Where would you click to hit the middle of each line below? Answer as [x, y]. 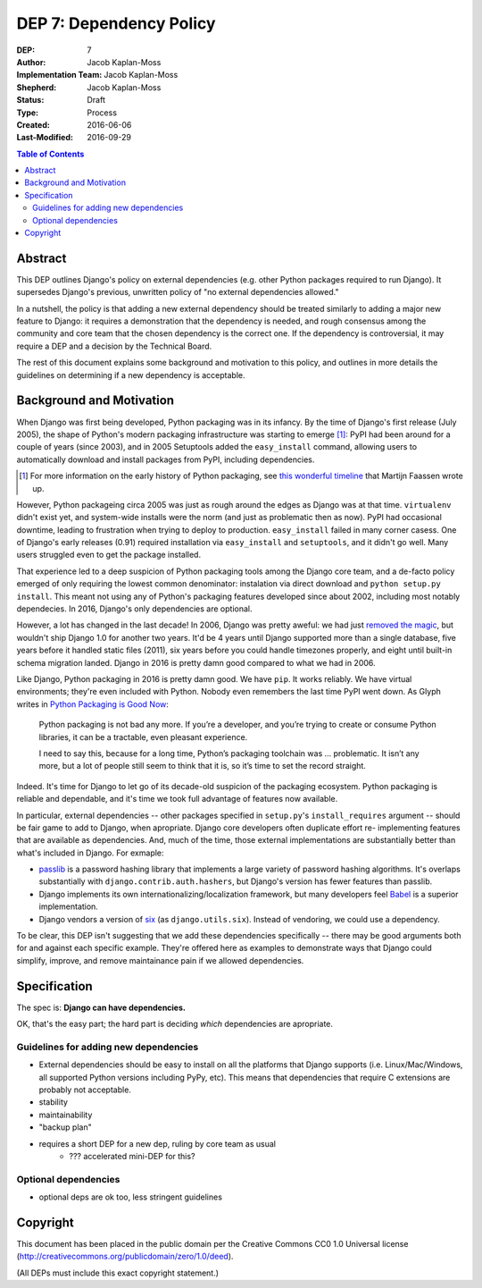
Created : [33, 124]
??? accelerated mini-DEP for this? [132, 1156]
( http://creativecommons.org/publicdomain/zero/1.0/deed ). [125, 1257]
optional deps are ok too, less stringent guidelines [131, 1197]
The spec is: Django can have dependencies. [101, 1007]
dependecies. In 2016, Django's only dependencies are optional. [134, 609]
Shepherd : [37, 87]
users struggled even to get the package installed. [108, 555]
